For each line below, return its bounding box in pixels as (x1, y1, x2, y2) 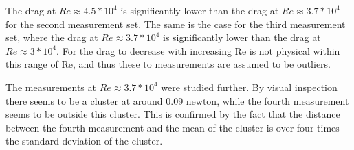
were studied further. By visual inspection (161, 79, 338, 94)
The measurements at (5, 79, 96, 94)
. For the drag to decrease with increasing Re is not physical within (56, 43, 340, 58)
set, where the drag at (5, 30, 98, 45)
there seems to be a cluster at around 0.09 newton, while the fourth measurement (5, 93, 349, 108)
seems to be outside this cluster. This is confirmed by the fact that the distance (5, 107, 340, 121)
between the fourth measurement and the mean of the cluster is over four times (5, 120, 340, 134)
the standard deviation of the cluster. (5, 134, 163, 148)
